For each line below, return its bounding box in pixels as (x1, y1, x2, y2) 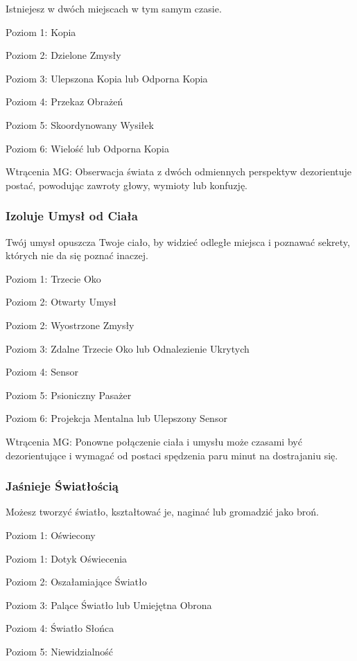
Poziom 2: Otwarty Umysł (6, 294, 116, 309)
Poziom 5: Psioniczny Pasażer (6, 387, 132, 402)
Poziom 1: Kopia (6, 24, 76, 39)
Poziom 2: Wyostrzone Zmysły (6, 317, 134, 332)
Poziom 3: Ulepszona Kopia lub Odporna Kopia (6, 71, 208, 85)
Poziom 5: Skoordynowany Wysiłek (6, 117, 154, 132)
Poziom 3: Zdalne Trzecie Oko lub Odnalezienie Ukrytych (6, 341, 250, 355)
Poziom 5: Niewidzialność (6, 644, 114, 658)
